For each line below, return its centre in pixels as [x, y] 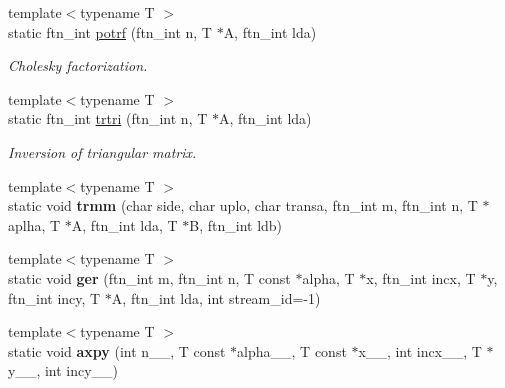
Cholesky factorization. [78, 65]
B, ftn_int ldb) [236, 224]
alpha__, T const [292, 350]
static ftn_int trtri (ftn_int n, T [108, 118]
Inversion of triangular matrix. [102, 151]
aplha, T [34, 224]
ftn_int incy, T [54, 297]
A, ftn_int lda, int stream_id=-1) [216, 297]
